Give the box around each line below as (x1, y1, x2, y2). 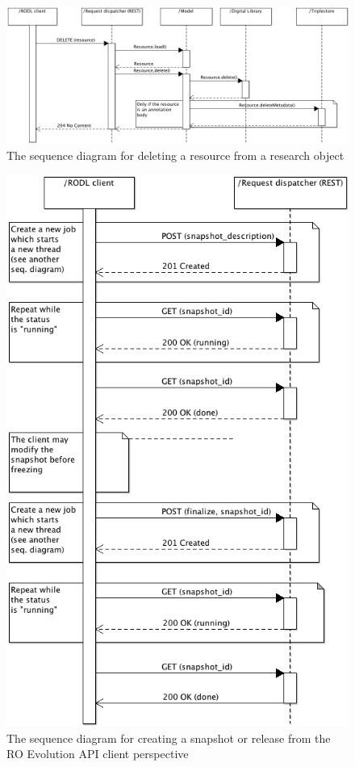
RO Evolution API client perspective (6, 745, 189, 762)
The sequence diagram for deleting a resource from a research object (6, 146, 345, 163)
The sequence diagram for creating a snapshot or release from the (6, 729, 331, 746)
